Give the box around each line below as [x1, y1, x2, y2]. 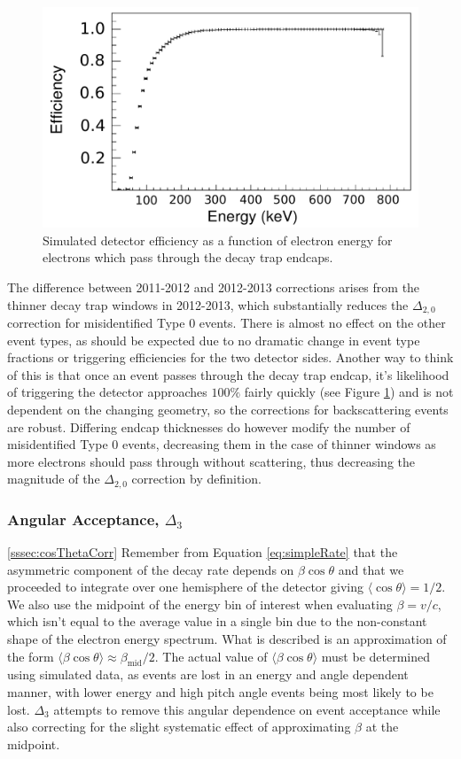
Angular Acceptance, [7, 507, 160, 530]
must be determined [321, 647, 431, 665]
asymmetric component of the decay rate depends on [7, 560, 294, 578]
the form [7, 647, 54, 665]
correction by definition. [131, 469, 262, 488]
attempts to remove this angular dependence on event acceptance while [53, 700, 441, 718]
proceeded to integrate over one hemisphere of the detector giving [7, 577, 363, 596]
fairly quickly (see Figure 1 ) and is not [244, 383, 454, 401]
